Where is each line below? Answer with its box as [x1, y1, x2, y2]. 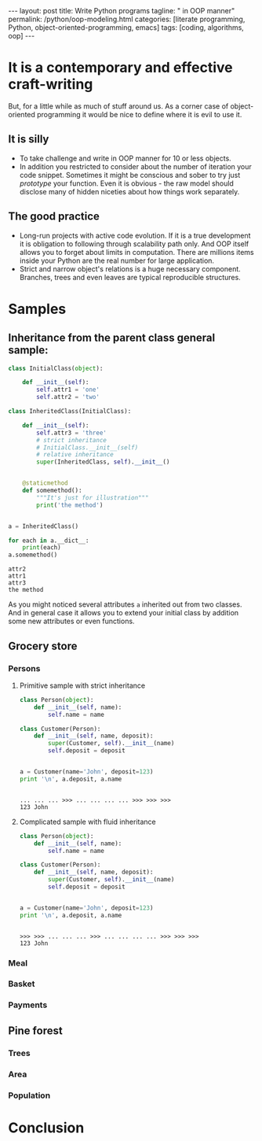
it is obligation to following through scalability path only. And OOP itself [19, 238, 249, 249]
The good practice [8, 210, 100, 223]
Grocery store [8, 639, 78, 652]
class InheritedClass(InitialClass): [8, 408, 132, 415]
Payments [8, 999, 48, 1010]
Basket [8, 978, 35, 989]
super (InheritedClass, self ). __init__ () [36, 458, 170, 466]
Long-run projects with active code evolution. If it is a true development [19, 231, 251, 240]
